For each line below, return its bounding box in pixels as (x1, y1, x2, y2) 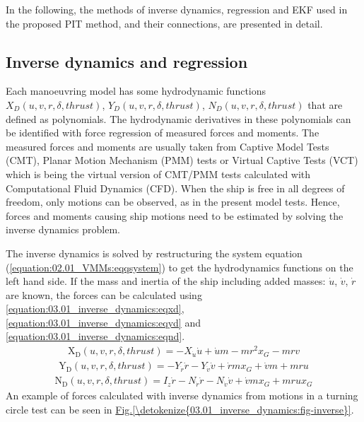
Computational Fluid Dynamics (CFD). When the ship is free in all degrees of (6, 180, 345, 195)
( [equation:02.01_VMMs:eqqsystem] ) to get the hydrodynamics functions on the (6, 259, 353, 274)
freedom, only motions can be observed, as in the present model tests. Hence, (6, 194, 340, 209)
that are (307, 97, 343, 112)
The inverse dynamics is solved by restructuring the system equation (6, 245, 303, 260)
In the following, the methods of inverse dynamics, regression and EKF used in (6, 2, 348, 16)
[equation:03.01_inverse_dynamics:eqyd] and (6, 315, 201, 329)
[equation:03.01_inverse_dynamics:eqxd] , (6, 301, 184, 316)
